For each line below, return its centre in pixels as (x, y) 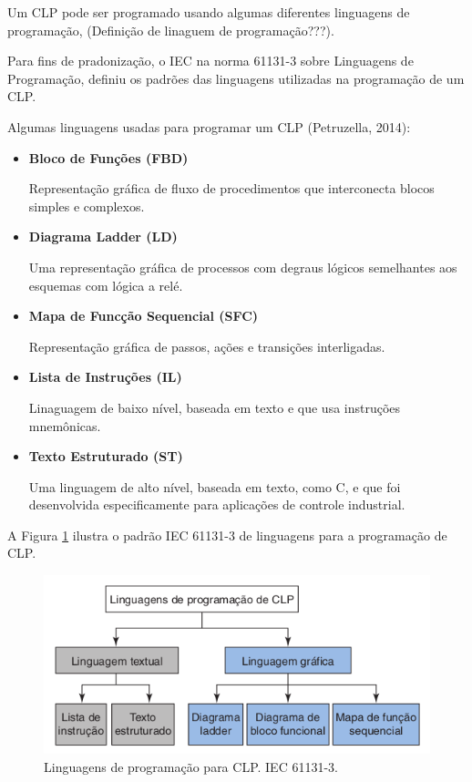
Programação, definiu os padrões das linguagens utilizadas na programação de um (236, 78)
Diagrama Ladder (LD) (103, 237)
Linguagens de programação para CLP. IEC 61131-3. (191, 767)
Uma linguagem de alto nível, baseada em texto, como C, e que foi (215, 486)
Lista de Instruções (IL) (105, 377)
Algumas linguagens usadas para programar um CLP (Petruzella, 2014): (209, 126)
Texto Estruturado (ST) (106, 456)
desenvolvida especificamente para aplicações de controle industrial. (217, 504)
